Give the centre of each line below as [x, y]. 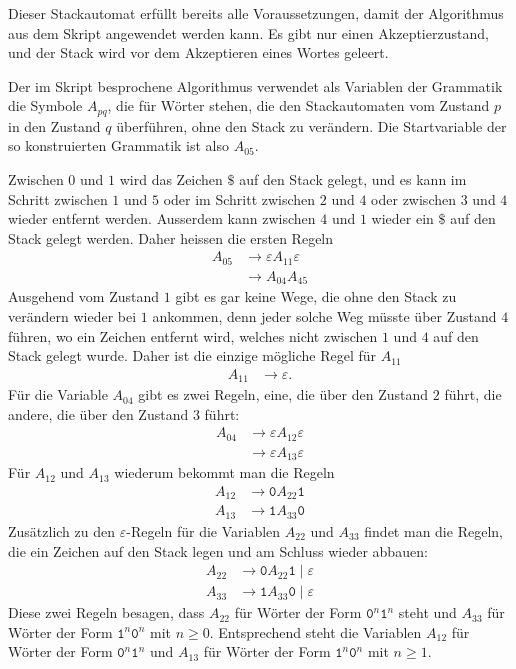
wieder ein [402, 218]
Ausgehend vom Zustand [84, 296]
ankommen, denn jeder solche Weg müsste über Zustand [324, 315]
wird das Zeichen [171, 179]
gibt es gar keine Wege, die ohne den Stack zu [316, 296]
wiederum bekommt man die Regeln [224, 472]
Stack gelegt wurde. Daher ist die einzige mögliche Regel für [192, 355]
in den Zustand [54, 125]
